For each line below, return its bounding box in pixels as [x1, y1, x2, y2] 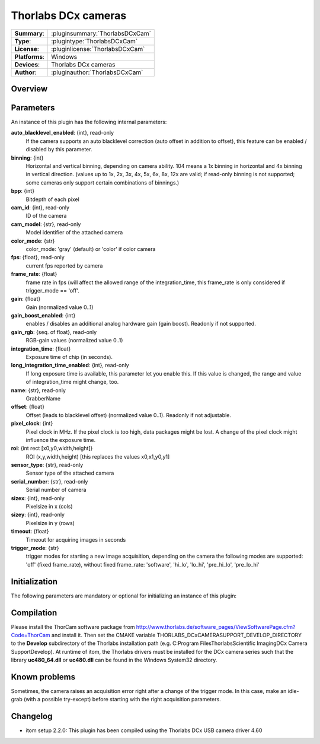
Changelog [11, 711, 53, 721]
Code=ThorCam [11, 631, 50, 638]
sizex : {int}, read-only [11, 494, 65, 501]
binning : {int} [11, 154, 44, 161]
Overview [11, 84, 48, 94]
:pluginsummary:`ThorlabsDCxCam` [51, 29, 151, 37]
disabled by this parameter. [25, 146, 92, 153]
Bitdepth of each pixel [25, 196, 79, 203]
